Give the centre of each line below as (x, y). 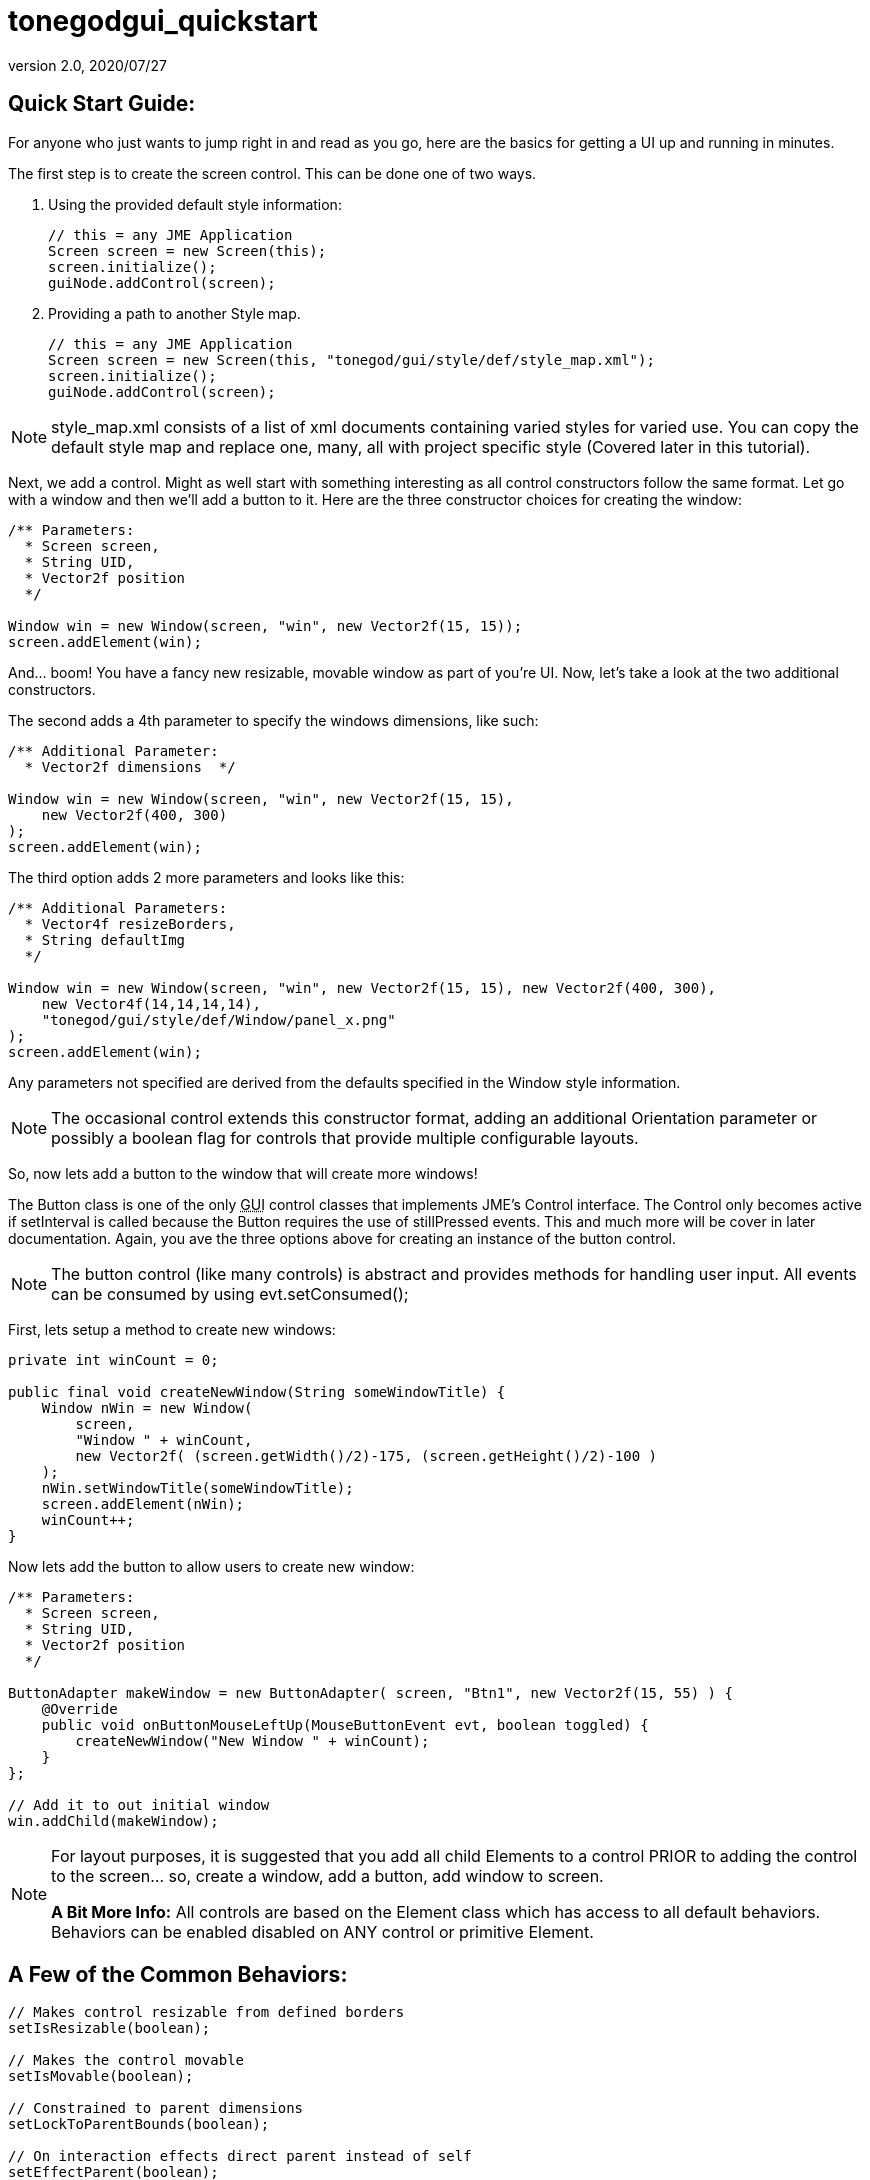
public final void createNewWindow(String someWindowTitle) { (257, 1391)
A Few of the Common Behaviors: (178, 1975)
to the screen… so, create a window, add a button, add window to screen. (327, 1875)
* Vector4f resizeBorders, (130, 923)
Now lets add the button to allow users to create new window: (211, 1566)
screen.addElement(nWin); (143, 1503)
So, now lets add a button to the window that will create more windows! (243, 1173)
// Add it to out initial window (139, 1804)
